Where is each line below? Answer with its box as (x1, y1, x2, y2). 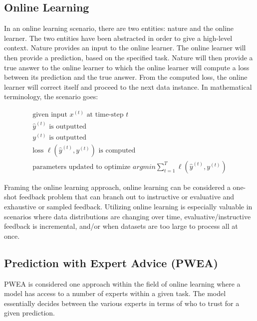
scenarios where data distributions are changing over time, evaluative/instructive (4, 211, 251, 221)
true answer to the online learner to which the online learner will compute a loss (4, 62, 250, 72)
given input (32, 111, 67, 118)
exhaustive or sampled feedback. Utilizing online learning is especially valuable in (4, 201, 253, 211)
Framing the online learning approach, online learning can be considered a (4, 181, 231, 192)
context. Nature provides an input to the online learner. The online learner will (4, 42, 246, 53)
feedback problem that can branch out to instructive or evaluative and (19, 191, 235, 202)
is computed (98, 147, 136, 154)
